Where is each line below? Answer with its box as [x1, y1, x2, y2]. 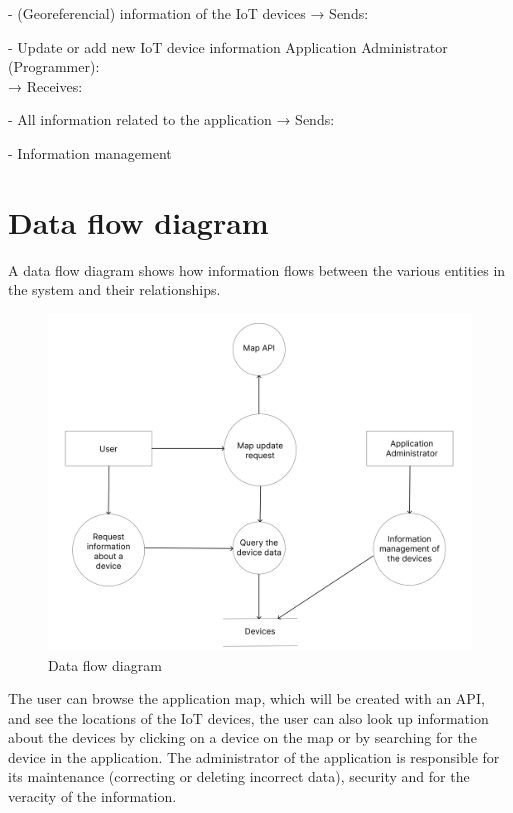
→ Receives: [8, 75, 83, 96]
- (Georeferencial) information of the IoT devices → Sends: [8, 3, 369, 23]
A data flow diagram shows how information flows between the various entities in [8, 259, 506, 280]
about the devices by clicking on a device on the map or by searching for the [8, 727, 477, 748]
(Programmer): [8, 56, 100, 77]
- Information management [8, 142, 172, 163]
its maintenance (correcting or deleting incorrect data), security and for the [8, 766, 470, 787]
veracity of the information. [8, 786, 177, 807]
